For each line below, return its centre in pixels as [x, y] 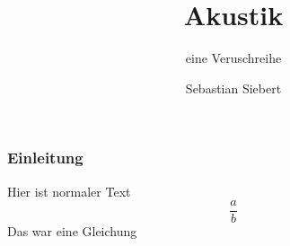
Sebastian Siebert [233, 88]
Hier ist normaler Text [69, 191]
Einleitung [45, 158]
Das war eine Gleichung [72, 231]
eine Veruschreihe [233, 58]
